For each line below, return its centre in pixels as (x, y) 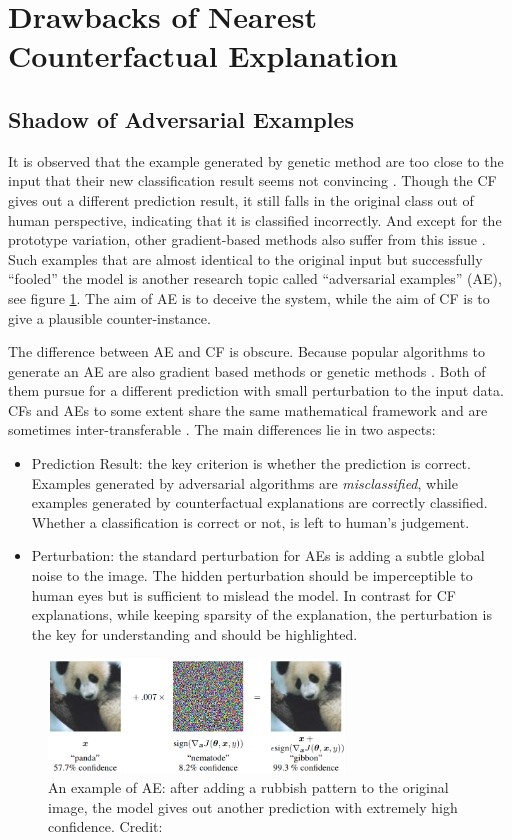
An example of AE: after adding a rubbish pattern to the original (248, 786)
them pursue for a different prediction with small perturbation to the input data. (256, 390)
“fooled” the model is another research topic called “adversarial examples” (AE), (255, 278)
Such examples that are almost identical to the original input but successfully (245, 258)
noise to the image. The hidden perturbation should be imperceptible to (252, 575)
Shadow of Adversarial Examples (181, 118)
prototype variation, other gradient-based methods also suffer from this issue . (247, 239)
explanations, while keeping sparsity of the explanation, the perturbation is (261, 614)
